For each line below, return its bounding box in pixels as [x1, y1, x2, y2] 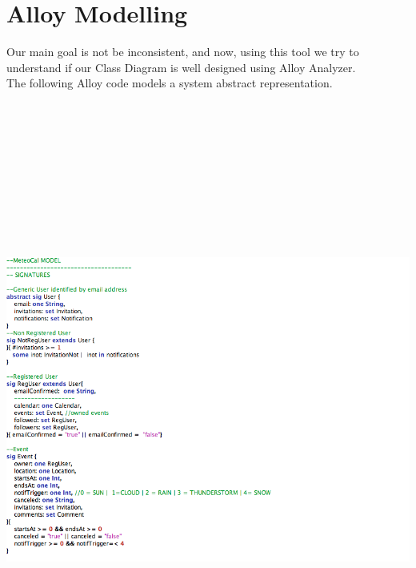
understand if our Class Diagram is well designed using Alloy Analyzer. [6, 58, 356, 75]
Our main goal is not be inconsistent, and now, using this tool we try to [6, 43, 359, 60]
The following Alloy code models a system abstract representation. [6, 75, 333, 91]
